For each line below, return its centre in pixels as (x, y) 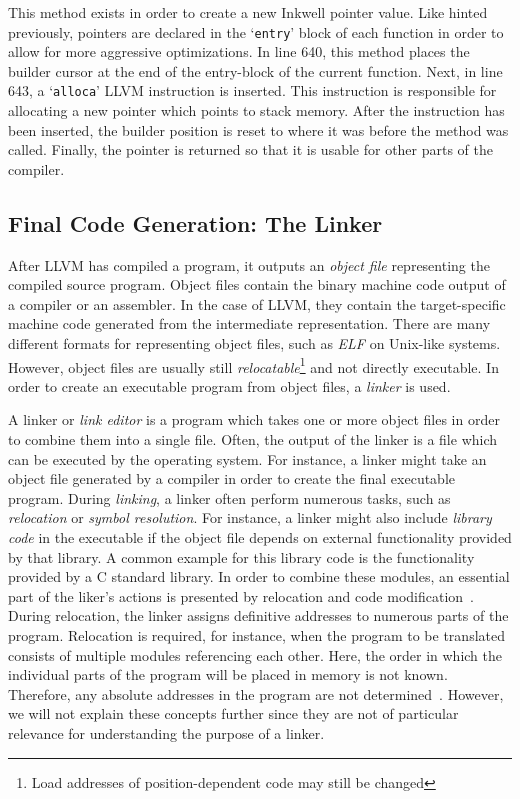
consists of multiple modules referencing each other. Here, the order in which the (255, 654)
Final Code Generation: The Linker (195, 222)
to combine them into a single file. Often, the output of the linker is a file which (253, 439)
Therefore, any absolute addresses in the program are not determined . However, (256, 693)
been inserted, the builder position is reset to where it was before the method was (258, 129)
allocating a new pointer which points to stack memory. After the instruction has (256, 110)
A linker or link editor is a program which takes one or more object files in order (254, 419)
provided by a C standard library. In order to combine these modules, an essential (259, 576)
